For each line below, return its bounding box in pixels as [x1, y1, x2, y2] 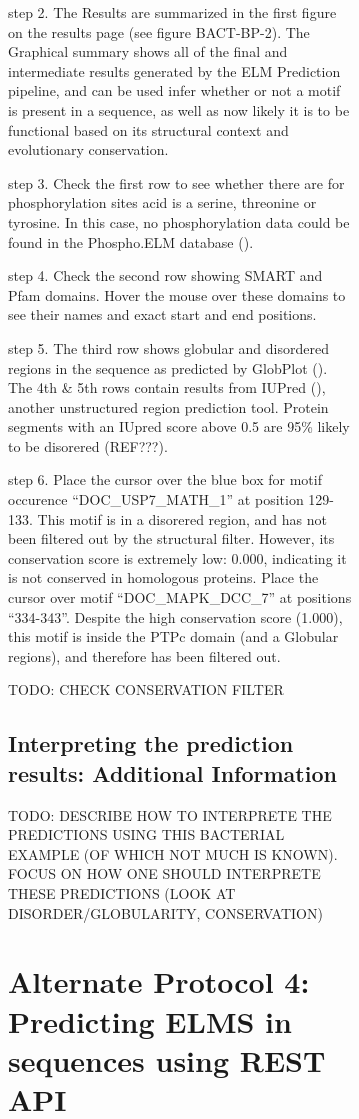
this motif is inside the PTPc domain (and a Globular [8, 626, 339, 647]
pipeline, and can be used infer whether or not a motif [8, 80, 341, 101]
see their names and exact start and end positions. [8, 304, 317, 325]
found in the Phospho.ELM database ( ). [8, 231, 254, 252]
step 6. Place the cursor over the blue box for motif [8, 469, 322, 490]
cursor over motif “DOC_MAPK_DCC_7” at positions [8, 587, 352, 608]
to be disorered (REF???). [8, 435, 168, 456]
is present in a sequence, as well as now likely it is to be [8, 99, 350, 120]
